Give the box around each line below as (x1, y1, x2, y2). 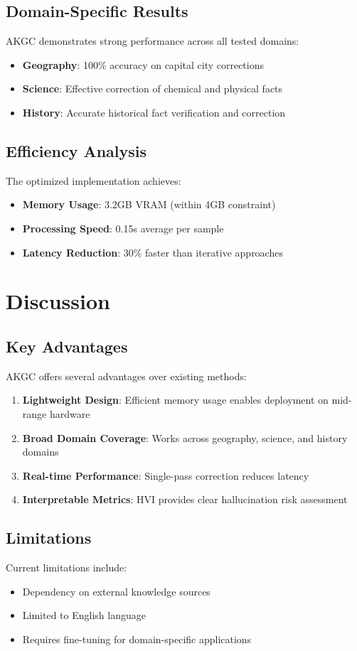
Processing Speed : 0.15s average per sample (22, 220, 224, 235)
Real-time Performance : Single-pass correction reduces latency (22, 468, 309, 483)
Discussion (6, 286, 110, 316)
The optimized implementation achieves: (6, 173, 181, 188)
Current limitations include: (6, 560, 127, 575)
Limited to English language (22, 608, 146, 623)
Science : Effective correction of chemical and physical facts (22, 81, 283, 96)
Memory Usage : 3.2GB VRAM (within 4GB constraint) (22, 197, 276, 212)
